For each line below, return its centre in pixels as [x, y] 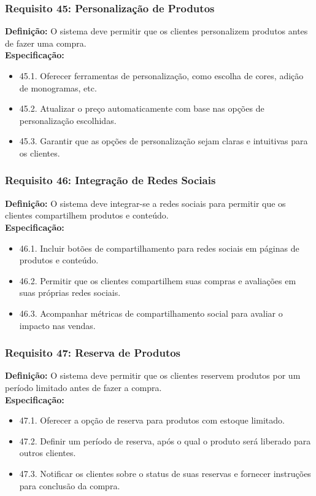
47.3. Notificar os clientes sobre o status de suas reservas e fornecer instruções [165, 473]
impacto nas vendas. [57, 325]
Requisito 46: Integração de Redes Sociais [110, 180]
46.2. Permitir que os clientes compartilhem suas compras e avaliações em [158, 280]
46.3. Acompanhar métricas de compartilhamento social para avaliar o [151, 313]
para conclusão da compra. [70, 485]
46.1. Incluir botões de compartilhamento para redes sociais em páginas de [159, 248]
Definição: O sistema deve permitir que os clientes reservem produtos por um [153, 375]
